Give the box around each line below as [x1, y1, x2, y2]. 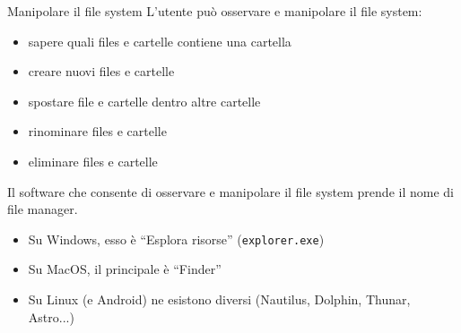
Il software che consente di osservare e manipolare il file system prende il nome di [7, 182, 454, 201]
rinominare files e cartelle [28, 122, 167, 141]
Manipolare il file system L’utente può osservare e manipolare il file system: [7, 2, 422, 20]
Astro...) [28, 307, 74, 326]
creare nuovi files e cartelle [28, 62, 175, 81]
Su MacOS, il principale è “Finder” [28, 260, 222, 278]
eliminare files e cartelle [28, 151, 158, 170]
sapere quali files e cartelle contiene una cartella [28, 31, 291, 50]
